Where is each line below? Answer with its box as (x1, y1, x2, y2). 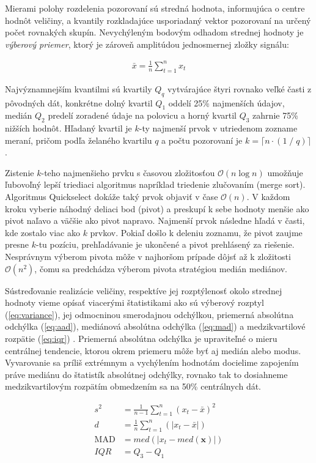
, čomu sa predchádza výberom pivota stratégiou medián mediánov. (34, 262, 288, 275)
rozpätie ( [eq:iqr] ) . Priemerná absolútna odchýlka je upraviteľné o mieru (5, 332, 277, 345)
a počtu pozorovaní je (161, 133, 243, 146)
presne (5, 238, 29, 251)
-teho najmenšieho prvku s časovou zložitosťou (41, 166, 215, 179)
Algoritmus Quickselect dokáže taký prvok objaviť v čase (5, 190, 218, 203)
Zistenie (5, 166, 34, 179)
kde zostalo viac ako (5, 226, 80, 239)
